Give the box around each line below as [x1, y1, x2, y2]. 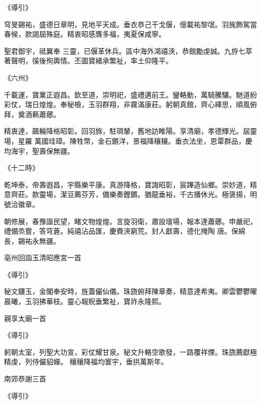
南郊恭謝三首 [4, 373, 46, 384]
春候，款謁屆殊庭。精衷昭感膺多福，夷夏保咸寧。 [4, 29, 166, 39]
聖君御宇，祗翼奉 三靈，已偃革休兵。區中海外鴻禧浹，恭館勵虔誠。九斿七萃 [4, 45, 252, 56]
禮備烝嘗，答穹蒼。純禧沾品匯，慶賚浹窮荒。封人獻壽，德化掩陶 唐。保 [4, 226, 238, 236]
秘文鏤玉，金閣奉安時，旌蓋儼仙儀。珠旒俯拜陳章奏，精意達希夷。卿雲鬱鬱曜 [4, 286, 257, 296]
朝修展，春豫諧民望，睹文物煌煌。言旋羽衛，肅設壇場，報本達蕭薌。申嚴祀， [4, 216, 257, 226]
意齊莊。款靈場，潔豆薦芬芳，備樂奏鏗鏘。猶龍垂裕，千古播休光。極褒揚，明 [4, 189, 257, 199]
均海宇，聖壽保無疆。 [4, 145, 74, 156]
